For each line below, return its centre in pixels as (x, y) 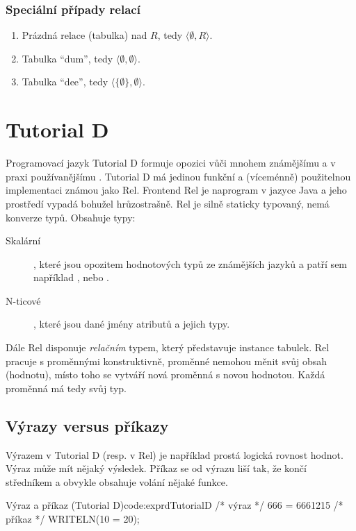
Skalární (23, 241)
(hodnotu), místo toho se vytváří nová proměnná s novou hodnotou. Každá (165, 374)
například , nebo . (71, 277)
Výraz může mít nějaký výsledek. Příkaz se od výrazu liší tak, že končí (156, 468)
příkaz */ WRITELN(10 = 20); (73, 519)
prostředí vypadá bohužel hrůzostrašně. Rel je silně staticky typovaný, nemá (168, 203)
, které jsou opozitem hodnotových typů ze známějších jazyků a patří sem (191, 263)
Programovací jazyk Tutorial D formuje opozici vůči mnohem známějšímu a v (171, 163)
